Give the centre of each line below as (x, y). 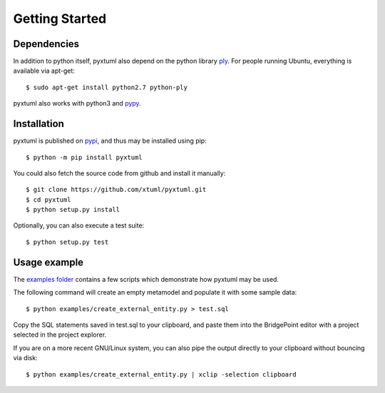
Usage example (48, 262)
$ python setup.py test (67, 242)
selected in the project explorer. (60, 335)
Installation (38, 124)
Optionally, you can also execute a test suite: (79, 225)
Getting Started (60, 19)
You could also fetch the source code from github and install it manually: (119, 173)
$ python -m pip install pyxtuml (84, 157)
